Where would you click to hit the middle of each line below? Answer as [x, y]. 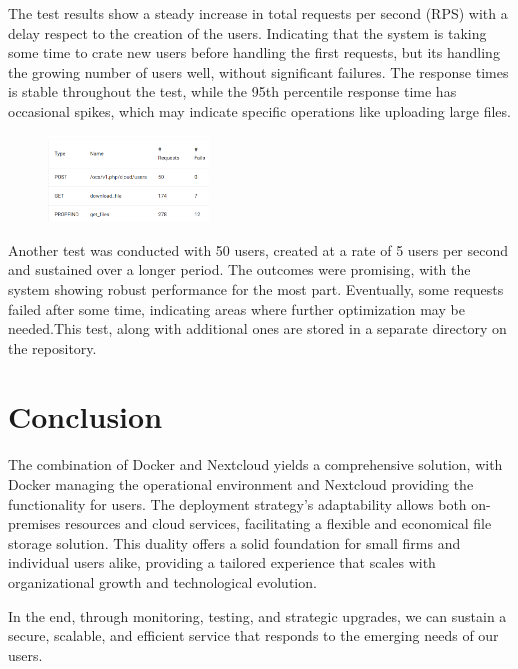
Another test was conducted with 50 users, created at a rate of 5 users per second [258, 249]
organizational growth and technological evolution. [162, 581]
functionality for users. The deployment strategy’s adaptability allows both [237, 503]
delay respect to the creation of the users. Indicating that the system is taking [247, 32]
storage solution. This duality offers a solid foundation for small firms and [234, 542]
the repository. [52, 347]
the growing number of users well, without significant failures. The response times [258, 71]
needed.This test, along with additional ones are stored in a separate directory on [257, 328]
